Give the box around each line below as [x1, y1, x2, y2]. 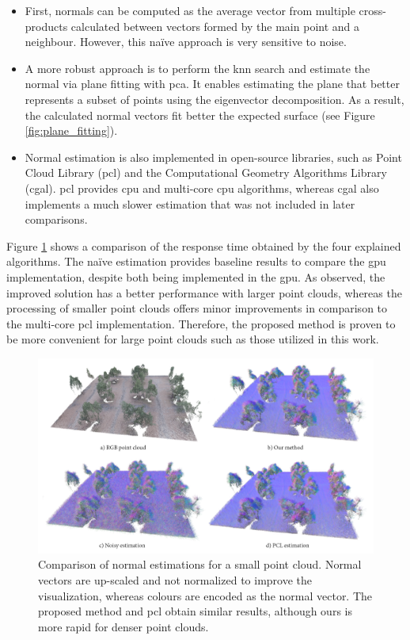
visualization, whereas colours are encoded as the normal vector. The [38, 587, 373, 604]
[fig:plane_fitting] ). [25, 122, 118, 139]
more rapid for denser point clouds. [38, 618, 209, 634]
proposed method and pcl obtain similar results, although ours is [38, 603, 352, 619]
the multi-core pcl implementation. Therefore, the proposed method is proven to [6, 315, 396, 331]
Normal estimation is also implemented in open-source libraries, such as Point [25, 148, 402, 165]
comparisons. [25, 211, 88, 228]
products [25, 17, 68, 34]
